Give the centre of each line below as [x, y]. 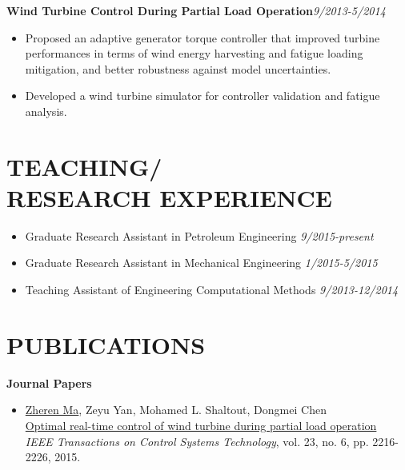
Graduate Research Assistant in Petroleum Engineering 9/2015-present [199, 235]
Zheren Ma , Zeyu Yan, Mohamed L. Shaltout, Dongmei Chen [176, 410]
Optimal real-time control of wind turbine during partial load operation [201, 425]
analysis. [46, 111]
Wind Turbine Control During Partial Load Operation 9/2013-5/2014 [196, 10]
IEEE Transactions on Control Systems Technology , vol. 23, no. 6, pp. [197, 441]
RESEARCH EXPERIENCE [170, 197]
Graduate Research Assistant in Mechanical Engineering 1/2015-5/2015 [201, 263]
